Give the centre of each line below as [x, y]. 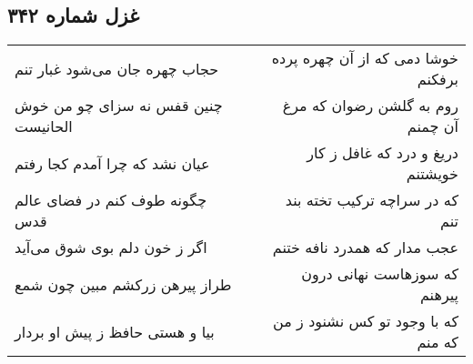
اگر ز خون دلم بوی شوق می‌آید [111, 248]
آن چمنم [433, 126]
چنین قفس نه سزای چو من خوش [119, 106]
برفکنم [438, 79]
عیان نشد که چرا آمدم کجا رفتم [112, 163]
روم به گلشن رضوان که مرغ [370, 106]
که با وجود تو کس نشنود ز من [366, 321]
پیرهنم [439, 295]
